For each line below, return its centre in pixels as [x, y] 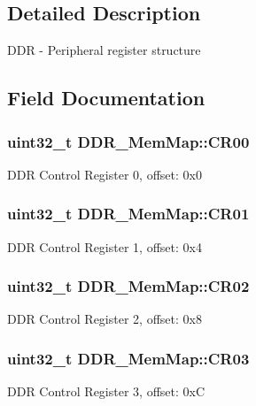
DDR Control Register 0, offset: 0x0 [105, 174]
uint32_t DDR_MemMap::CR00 [128, 141]
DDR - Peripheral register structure [104, 50]
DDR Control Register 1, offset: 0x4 [105, 246]
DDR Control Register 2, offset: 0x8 [105, 319]
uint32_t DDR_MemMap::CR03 [128, 358]
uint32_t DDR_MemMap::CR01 [128, 214]
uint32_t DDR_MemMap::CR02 [128, 286]
